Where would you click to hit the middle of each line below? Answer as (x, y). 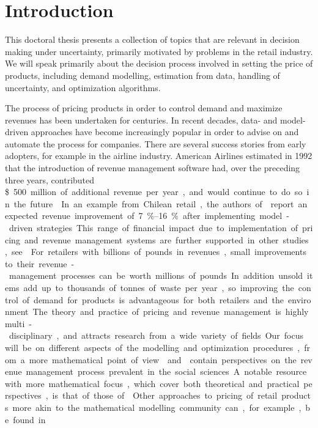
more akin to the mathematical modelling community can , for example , (157, 407)
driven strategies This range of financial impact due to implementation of (153, 228)
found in (29, 419)
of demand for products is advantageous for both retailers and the (153, 299)
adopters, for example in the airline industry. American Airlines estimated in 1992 (159, 156)
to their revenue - (40, 263)
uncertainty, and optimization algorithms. (83, 87)
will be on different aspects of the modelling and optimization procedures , (153, 347)
